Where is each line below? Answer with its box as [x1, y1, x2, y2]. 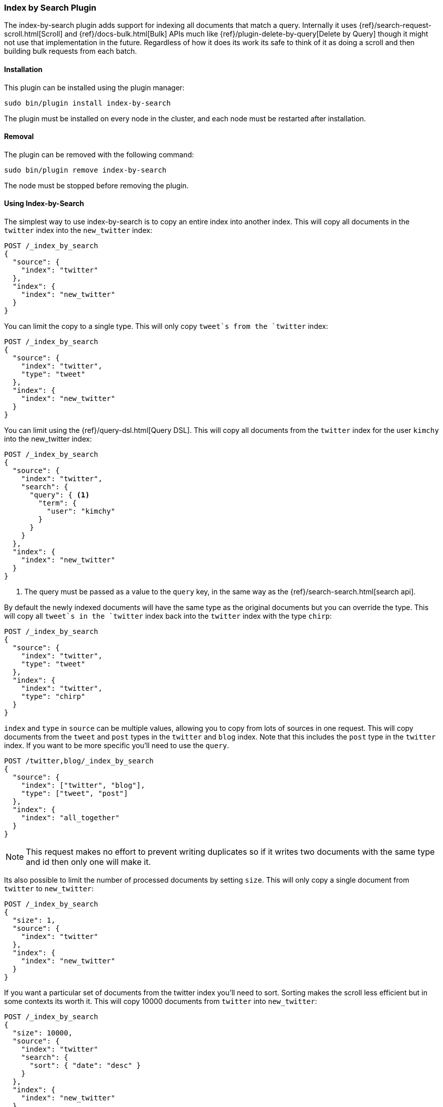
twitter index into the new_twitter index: [4, 226, 153, 235]
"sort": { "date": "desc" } [29, 1061, 141, 1070]
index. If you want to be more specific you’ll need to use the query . [4, 741, 229, 750]
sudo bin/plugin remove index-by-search [4, 165, 167, 174]
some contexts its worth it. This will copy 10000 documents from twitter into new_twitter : [4, 997, 317, 1006]
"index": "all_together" [21, 814, 120, 822]
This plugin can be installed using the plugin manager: [4, 83, 184, 92]
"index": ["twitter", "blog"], [21, 781, 145, 790]
